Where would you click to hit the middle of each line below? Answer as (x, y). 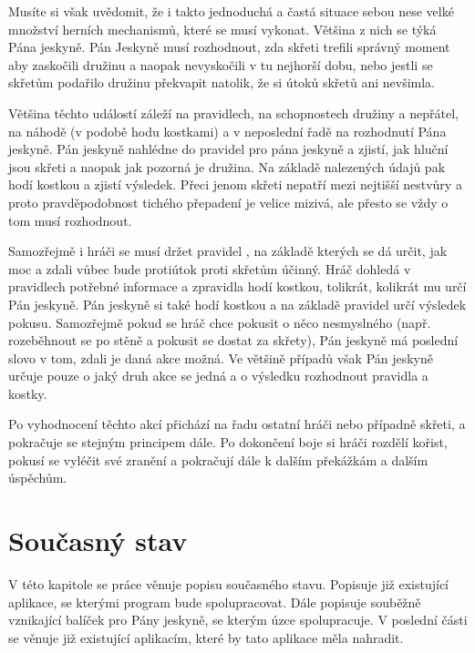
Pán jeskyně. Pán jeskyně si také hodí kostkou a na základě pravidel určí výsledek (237, 304)
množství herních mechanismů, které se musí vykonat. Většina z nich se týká (222, 29)
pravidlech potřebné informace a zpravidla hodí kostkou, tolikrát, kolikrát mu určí (237, 286)
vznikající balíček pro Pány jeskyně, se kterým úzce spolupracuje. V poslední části (238, 620)
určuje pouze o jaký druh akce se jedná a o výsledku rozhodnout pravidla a (218, 376)
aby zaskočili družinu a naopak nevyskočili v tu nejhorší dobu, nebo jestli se (221, 64)
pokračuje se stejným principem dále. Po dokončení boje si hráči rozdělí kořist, (228, 442)
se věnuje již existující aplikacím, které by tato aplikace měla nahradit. (206, 637)
